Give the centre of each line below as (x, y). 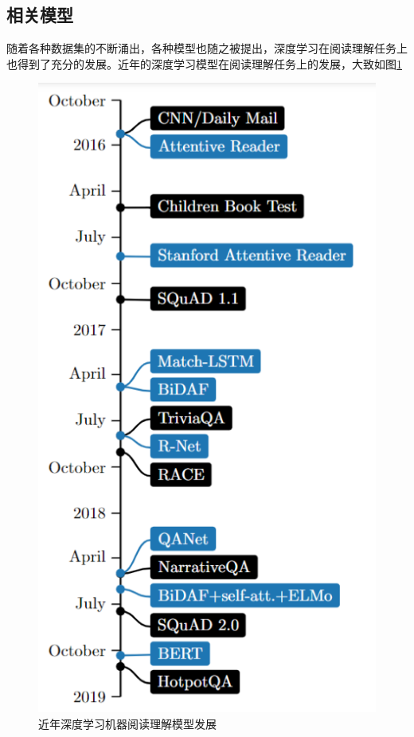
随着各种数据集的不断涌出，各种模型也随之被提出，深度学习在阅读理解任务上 (207, 48)
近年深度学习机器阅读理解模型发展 (127, 723)
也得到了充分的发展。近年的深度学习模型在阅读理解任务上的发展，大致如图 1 (204, 63)
